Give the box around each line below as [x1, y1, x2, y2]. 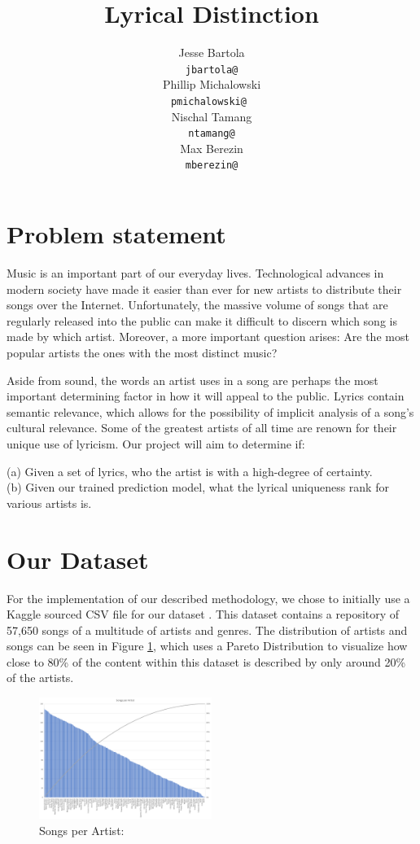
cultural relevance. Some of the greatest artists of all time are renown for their [7, 419, 397, 436]
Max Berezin [180, 139, 243, 156]
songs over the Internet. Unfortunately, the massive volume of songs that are [7, 296, 388, 313]
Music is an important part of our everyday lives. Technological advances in [7, 265, 384, 282]
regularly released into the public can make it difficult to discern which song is [7, 312, 397, 329]
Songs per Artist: [39, 821, 125, 838]
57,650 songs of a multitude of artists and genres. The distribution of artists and [7, 621, 408, 638]
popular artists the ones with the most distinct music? [7, 344, 278, 361]
